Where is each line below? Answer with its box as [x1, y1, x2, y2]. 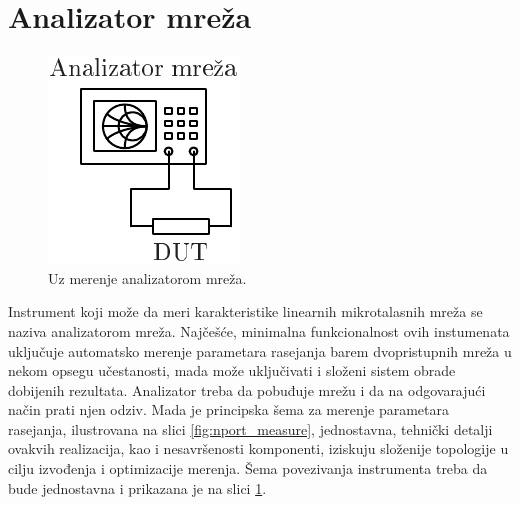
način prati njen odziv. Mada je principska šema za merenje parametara [8, 399, 449, 420]
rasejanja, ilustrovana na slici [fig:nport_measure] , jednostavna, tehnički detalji [8, 418, 493, 439]
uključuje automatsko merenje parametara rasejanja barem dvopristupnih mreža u [8, 340, 512, 361]
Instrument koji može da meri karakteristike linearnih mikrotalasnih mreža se [8, 301, 483, 322]
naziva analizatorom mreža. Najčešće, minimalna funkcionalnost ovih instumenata [8, 320, 510, 341]
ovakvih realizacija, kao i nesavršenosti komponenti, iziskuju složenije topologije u [8, 438, 509, 459]
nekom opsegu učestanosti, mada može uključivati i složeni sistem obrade [8, 360, 456, 381]
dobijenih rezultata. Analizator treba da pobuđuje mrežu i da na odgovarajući [8, 379, 486, 400]
